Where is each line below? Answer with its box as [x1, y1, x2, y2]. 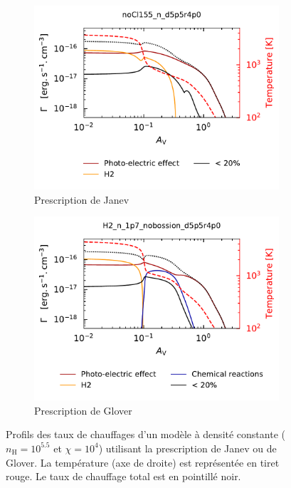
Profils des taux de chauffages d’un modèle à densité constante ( [6, 427, 285, 442]
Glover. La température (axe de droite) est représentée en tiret [6, 455, 280, 469]
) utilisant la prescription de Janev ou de [98, 440, 277, 455]
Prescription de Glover [34, 403, 132, 417]
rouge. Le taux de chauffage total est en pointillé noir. [6, 469, 241, 484]
